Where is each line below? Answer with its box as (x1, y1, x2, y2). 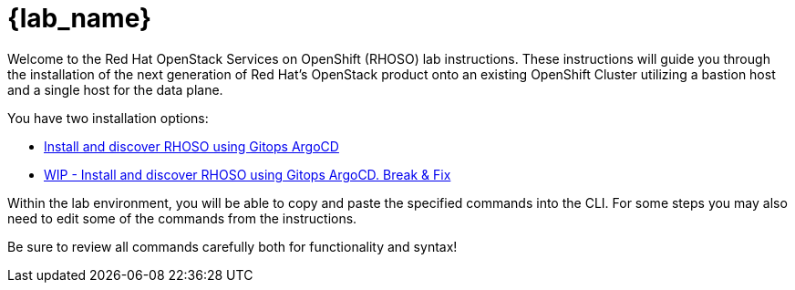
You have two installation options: (7, 109, 209, 126)
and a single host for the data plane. (7, 81, 223, 98)
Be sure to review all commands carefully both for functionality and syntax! (7, 238, 458, 254)
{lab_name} (7, 3, 152, 34)
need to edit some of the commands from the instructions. (7, 210, 357, 226)
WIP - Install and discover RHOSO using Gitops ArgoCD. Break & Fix (44, 166, 451, 182)
